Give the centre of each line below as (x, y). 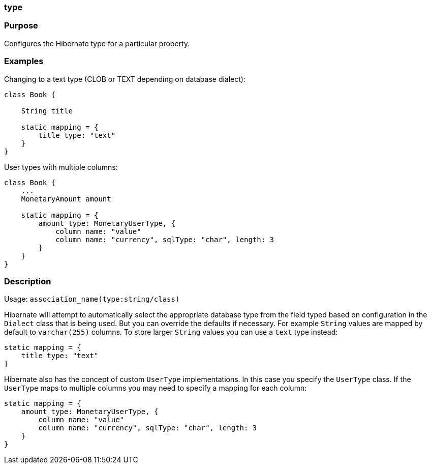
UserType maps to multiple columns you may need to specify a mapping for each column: (156, 388)
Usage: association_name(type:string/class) (92, 299)
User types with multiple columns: (61, 167)
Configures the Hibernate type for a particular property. (97, 43)
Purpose (21, 26)
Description (28, 281)
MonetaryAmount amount (66, 199)
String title (47, 111)
